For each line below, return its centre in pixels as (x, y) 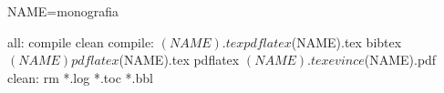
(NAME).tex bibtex (346, 41)
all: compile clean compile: (81, 41)
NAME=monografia (63, 11)
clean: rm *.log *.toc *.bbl (80, 77)
